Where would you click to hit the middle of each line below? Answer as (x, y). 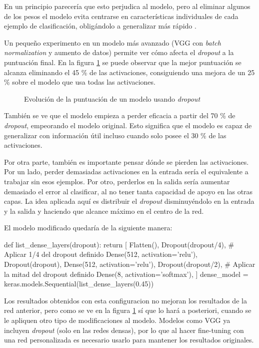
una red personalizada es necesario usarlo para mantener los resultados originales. (129, 340)
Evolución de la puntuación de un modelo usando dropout (112, 98)
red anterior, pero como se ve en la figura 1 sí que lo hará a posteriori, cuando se (128, 310)
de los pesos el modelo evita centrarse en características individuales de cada (121, 16)
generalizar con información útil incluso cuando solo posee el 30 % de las (115, 135)
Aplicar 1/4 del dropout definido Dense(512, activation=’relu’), (101, 254)
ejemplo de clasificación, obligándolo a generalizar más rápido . (100, 26)
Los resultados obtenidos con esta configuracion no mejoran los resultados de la (125, 300)
